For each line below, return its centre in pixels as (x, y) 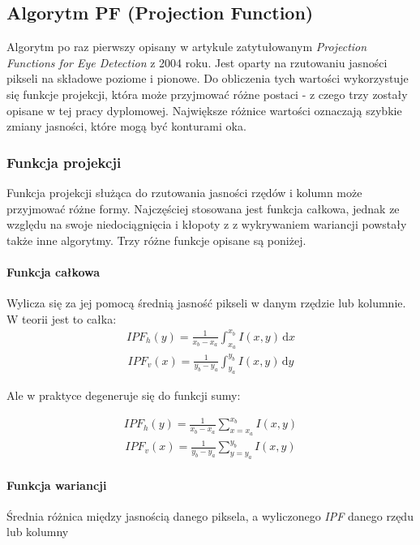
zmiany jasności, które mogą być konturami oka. (126, 126)
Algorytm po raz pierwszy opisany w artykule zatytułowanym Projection (187, 47)
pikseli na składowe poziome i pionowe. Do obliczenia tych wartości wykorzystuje (208, 78)
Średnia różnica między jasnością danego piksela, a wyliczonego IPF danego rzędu (210, 515)
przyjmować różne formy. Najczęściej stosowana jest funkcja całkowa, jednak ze (203, 208)
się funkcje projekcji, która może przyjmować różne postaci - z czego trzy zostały (207, 94)
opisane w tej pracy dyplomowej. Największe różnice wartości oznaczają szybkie (204, 110)
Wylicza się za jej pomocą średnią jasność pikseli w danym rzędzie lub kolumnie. (206, 303)
